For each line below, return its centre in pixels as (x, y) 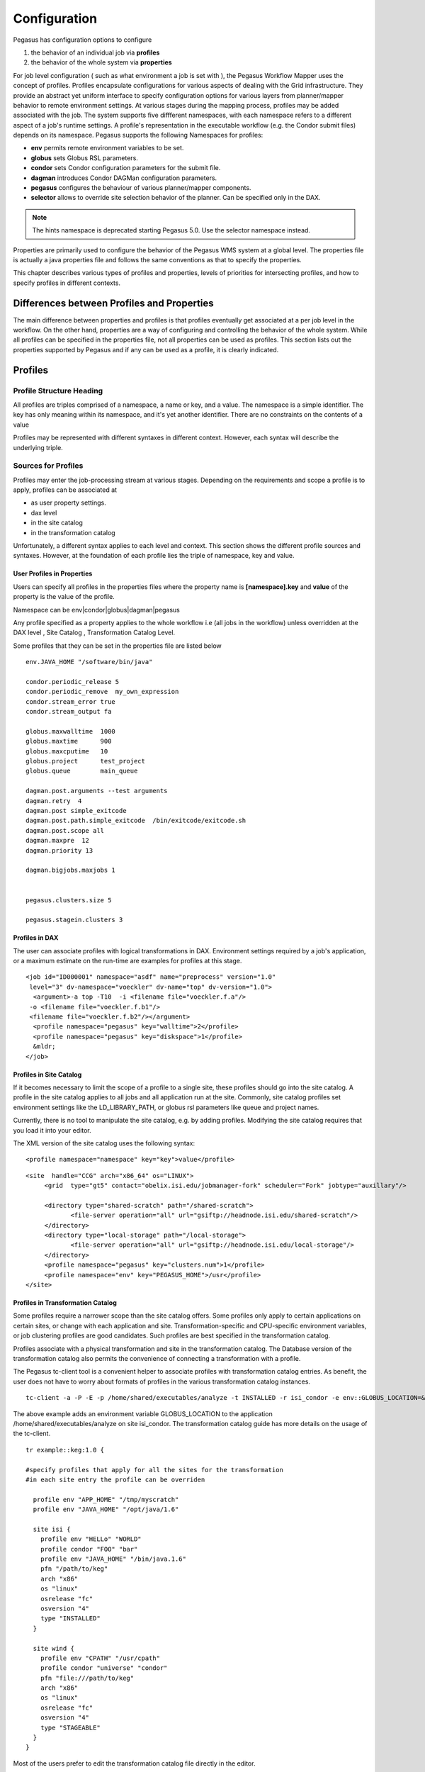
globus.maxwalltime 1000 (71, 731)
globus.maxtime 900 (69, 741)
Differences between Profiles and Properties (113, 303)
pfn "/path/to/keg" (74, 1569)
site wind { (53, 1648)
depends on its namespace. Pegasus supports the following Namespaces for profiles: (138, 135)
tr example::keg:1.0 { (65, 1450)
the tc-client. (32, 1434)
